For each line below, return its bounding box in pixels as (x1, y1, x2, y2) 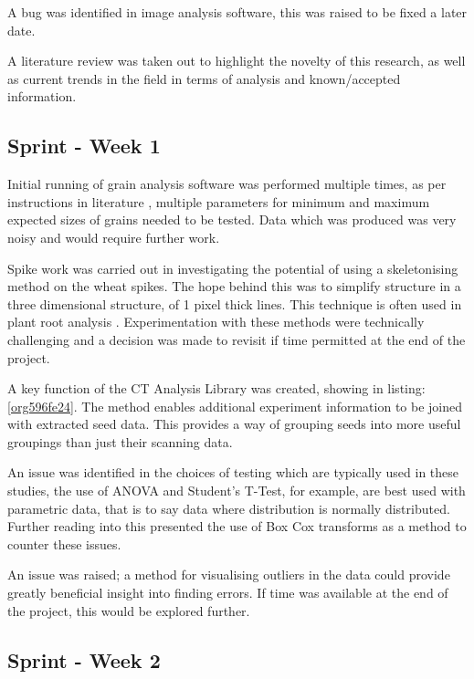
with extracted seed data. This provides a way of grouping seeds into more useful (7, 414, 461, 434)
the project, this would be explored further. (7, 601, 250, 620)
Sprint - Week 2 (7, 645, 161, 674)
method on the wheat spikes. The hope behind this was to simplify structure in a (7, 277, 461, 296)
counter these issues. (7, 534, 121, 553)
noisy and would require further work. (7, 227, 220, 246)
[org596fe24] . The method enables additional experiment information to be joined (7, 396, 463, 415)
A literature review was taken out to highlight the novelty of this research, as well (7, 51, 466, 70)
